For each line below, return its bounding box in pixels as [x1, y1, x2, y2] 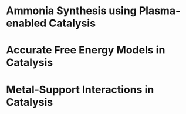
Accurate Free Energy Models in [6, 43, 165, 57]
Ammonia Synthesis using [6, 4, 137, 18]
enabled [6, 16, 47, 30]
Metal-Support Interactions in [6, 83, 154, 96]
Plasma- [138, 4, 181, 18]
